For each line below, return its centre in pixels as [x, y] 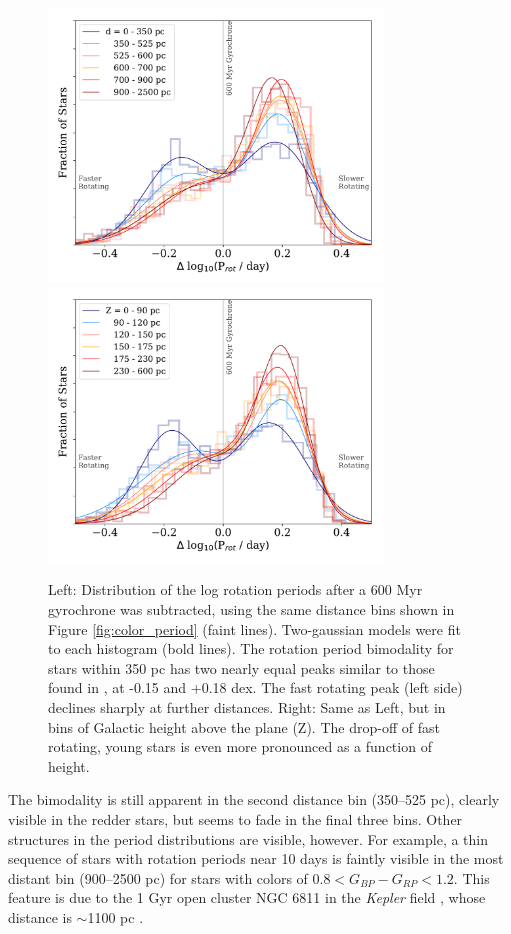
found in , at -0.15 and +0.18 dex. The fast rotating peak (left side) [255, 687]
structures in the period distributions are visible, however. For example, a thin [248, 838]
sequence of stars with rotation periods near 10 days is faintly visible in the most [256, 858]
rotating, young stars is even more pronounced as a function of [240, 746]
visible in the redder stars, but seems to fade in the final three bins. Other [235, 819]
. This [471, 877]
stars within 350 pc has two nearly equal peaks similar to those [241, 667]
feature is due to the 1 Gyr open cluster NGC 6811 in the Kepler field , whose [247, 897]
